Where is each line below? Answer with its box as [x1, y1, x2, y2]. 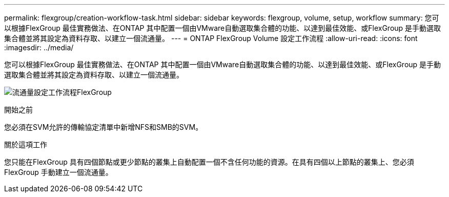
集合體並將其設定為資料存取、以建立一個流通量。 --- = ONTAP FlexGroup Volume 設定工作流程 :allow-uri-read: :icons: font [4, 34, 418, 43]
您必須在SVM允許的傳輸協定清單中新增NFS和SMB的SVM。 [4, 123, 203, 131]
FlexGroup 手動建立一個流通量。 [4, 168, 113, 176]
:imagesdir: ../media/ [4, 43, 74, 52]
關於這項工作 [4, 140, 47, 149]
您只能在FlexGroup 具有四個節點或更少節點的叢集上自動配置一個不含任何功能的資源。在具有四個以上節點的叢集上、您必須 [4, 157, 414, 166]
